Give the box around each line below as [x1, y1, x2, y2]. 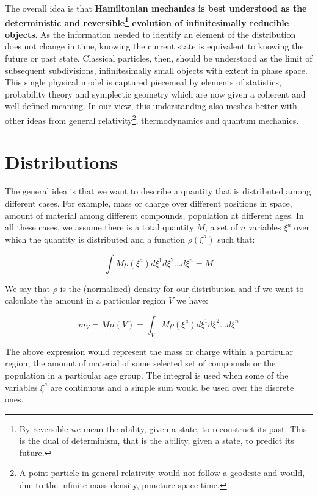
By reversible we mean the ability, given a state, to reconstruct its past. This [19, 422, 307, 435]
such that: [217, 232, 255, 245]
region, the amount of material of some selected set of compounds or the [5, 357, 276, 369]
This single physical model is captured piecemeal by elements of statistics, [5, 76, 281, 88]
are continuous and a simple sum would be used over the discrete [50, 380, 294, 393]
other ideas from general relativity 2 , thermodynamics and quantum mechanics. [5, 112, 299, 126]
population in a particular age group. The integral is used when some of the [5, 368, 289, 381]
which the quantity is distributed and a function [5, 232, 186, 245]
